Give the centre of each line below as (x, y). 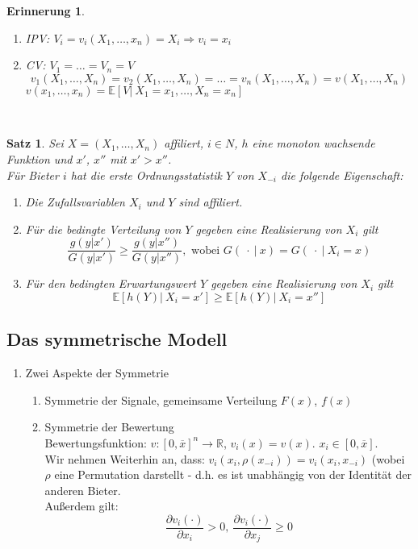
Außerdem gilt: (82, 506)
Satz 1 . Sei (35, 143)
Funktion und (40, 158)
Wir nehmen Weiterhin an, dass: (125, 458)
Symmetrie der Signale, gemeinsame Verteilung (161, 399)
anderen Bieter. (83, 490)
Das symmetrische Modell (117, 339)
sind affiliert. (211, 202)
